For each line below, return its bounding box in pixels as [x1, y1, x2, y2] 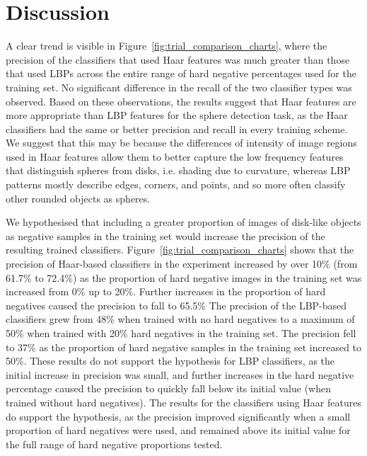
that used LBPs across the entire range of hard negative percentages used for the [6, 66, 356, 81]
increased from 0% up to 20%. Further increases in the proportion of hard [6, 284, 326, 299]
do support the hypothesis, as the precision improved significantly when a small [6, 409, 351, 423]
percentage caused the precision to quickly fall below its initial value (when [6, 381, 331, 396]
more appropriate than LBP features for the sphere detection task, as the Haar [6, 108, 348, 122]
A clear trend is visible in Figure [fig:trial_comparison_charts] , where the [6, 38, 327, 53]
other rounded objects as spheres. [6, 190, 151, 205]
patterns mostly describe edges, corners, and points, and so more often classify [6, 177, 346, 192]
